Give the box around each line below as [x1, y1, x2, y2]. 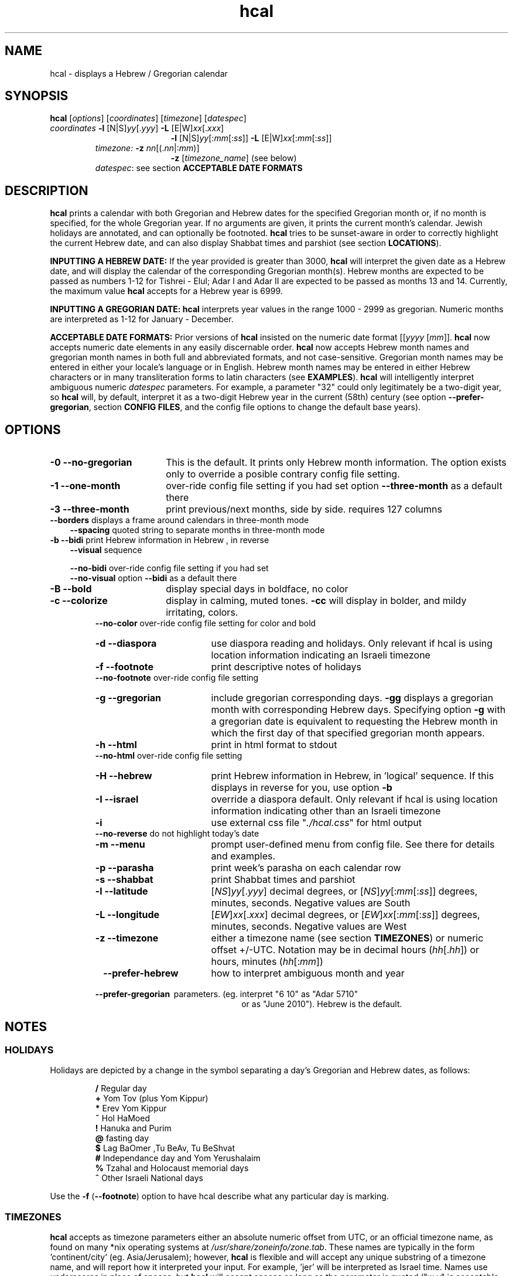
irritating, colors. [166, 606, 238, 619]
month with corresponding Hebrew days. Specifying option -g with [211, 704, 506, 716]
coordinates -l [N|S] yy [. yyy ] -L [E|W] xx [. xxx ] [50, 123, 224, 134]
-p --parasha [95, 862, 154, 874]
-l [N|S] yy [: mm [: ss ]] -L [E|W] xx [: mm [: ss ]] [170, 133, 332, 144]
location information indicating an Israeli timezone [211, 649, 430, 661]
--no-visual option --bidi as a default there [70, 573, 237, 584]
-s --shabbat [95, 874, 153, 886]
